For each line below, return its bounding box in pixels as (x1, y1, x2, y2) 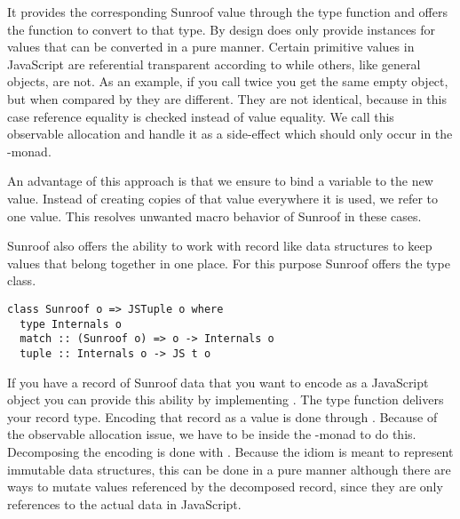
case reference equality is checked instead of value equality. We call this (7, 107, 394, 125)
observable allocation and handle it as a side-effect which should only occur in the (7, 124, 453, 143)
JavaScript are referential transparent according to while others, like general (7, 54, 421, 73)
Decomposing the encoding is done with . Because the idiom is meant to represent (7, 442, 454, 460)
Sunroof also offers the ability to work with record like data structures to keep (7, 236, 432, 255)
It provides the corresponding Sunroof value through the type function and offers (7, 3, 448, 20)
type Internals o (20, 317, 122, 331)
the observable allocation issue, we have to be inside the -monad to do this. (7, 425, 416, 443)
